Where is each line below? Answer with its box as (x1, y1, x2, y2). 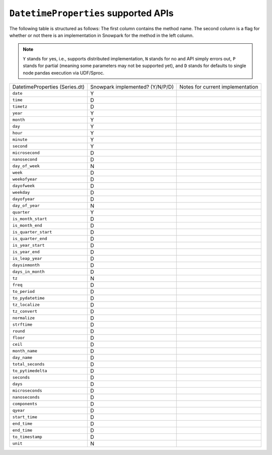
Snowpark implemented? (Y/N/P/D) (90, 83, 174, 90)
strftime (12, 322, 33, 327)
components (12, 401, 38, 407)
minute (12, 137, 28, 142)
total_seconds (12, 361, 45, 367)
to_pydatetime (12, 295, 45, 301)
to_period (12, 289, 35, 294)
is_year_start (12, 243, 45, 248)
